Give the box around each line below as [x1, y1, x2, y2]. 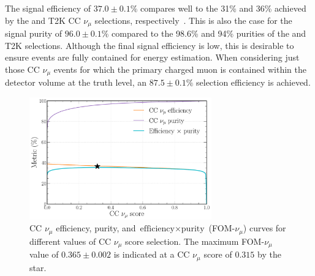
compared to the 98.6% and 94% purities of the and [112, 27, 306, 40]
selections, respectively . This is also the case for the [94, 13, 292, 26]
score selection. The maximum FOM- [125, 234, 265, 247]
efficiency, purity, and [56, 222, 136, 234]
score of [203, 248, 232, 261]
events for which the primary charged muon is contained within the [53, 62, 306, 75]
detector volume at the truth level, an [5, 76, 147, 89]
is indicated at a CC [113, 248, 190, 261]
